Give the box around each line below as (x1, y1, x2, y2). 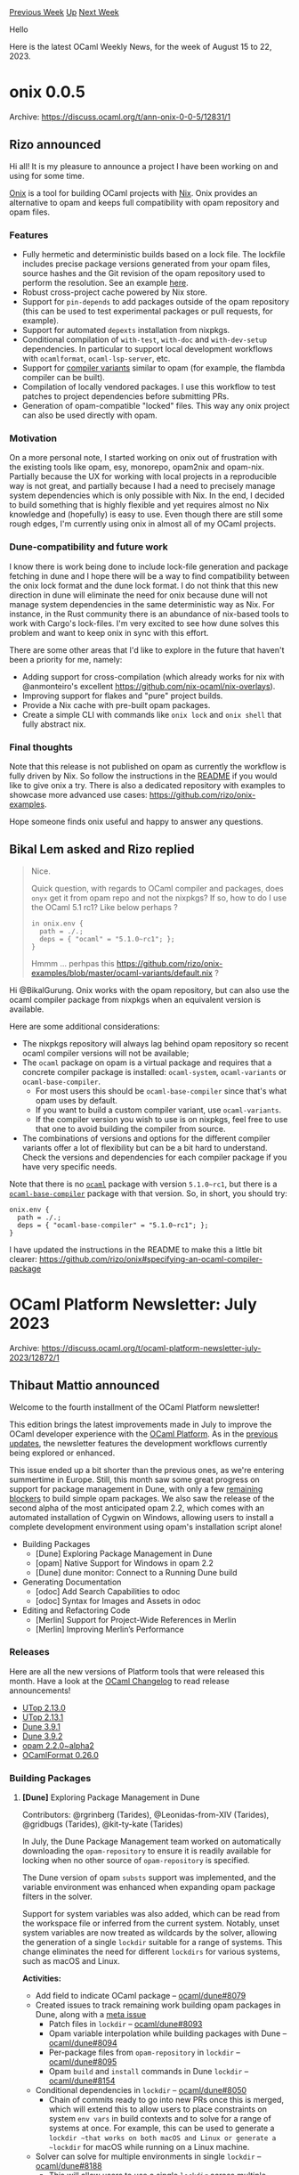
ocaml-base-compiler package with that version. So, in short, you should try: (9, 1187, 287, 1199)
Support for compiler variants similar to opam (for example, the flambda (21, 362, 286, 373)
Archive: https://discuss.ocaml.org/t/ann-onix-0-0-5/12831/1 (9, 111, 231, 122)
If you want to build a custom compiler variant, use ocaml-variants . (35, 1104, 282, 1115)
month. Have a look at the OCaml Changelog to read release (9, 1675, 230, 1686)
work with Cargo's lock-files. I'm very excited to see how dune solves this (9, 617, 279, 629)
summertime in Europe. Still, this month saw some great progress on (9, 1474, 260, 1485)
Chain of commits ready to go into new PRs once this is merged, (48, 2095, 285, 2106)
